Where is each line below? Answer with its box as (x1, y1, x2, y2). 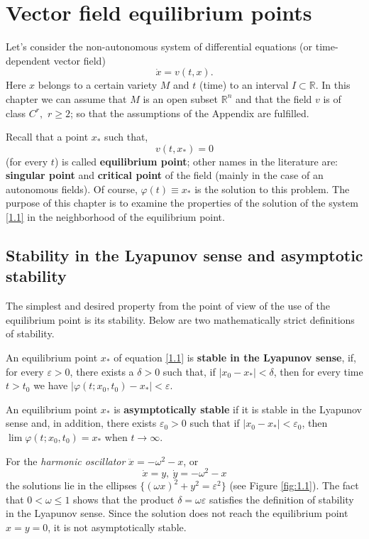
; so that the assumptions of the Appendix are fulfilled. (70, 105, 309, 120)
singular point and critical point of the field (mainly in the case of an (6, 168, 324, 183)
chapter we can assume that (6, 91, 127, 106)
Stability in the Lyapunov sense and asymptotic (6, 244, 363, 266)
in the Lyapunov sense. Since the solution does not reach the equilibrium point (6, 506, 348, 521)
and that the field (235, 91, 312, 106)
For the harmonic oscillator (6, 453, 126, 468)
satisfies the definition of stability (209, 491, 354, 506)
